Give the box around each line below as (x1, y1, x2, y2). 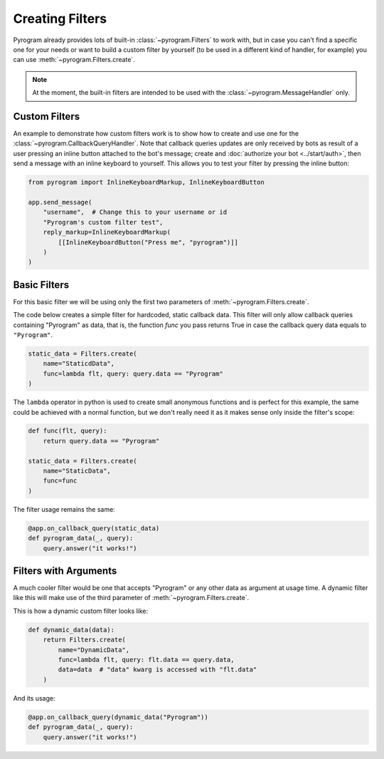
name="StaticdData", (43, 360, 115, 368)
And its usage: (13, 693, 55, 702)
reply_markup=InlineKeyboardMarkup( (43, 228, 171, 237)
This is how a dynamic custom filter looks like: (13, 606, 149, 615)
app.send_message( (28, 198, 92, 206)
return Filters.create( (43, 636, 126, 644)
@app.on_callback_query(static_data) (28, 524, 160, 532)
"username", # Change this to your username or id (43, 208, 228, 217)
